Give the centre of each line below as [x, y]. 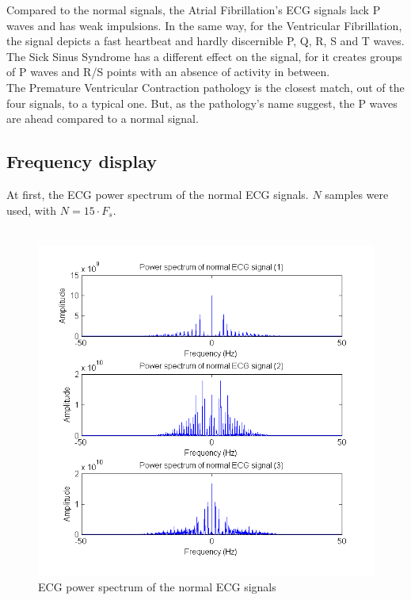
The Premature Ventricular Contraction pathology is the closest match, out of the [205, 87]
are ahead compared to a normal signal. [103, 118]
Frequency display [82, 161]
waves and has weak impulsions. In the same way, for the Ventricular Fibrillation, [204, 25]
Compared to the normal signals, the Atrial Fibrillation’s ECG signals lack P [194, 10]
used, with [32, 210]
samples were [357, 194]
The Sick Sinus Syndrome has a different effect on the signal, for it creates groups [204, 56]
